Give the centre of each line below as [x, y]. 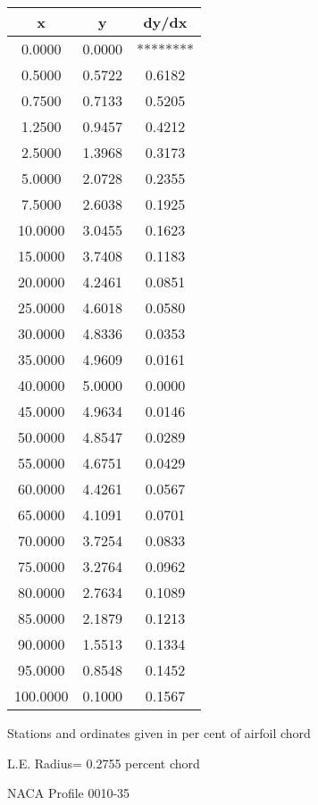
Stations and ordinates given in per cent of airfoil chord [159, 733]
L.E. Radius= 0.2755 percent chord [104, 763]
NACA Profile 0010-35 [69, 793]
